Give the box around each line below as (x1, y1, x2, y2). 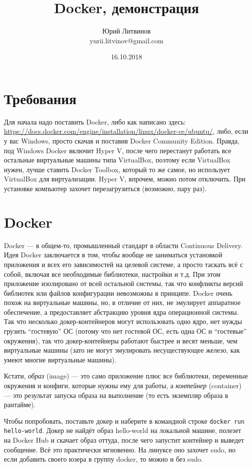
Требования (4, 88, 77, 108)
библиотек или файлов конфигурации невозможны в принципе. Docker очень (4, 287, 233, 298)
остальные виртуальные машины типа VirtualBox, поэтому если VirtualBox (4, 155, 231, 165)
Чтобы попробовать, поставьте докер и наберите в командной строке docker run (4, 415, 245, 426)
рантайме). (4, 399, 36, 410)
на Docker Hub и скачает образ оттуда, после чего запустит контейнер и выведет (4, 435, 244, 445)
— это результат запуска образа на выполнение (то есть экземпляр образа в (4, 390, 228, 400)
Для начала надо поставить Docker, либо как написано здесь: (4, 116, 186, 126)
